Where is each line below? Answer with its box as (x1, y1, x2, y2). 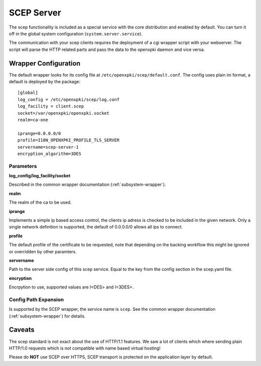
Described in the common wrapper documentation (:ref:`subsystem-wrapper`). (9, 182, 166, 187)
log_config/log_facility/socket (9, 173, 71, 179)
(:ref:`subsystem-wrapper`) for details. (9, 313, 86, 319)
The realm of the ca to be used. (9, 199, 72, 205)
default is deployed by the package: (9, 79, 81, 85)
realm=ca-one (17, 117, 48, 122)
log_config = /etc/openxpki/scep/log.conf (17, 97, 120, 102)
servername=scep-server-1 (17, 144, 79, 150)
